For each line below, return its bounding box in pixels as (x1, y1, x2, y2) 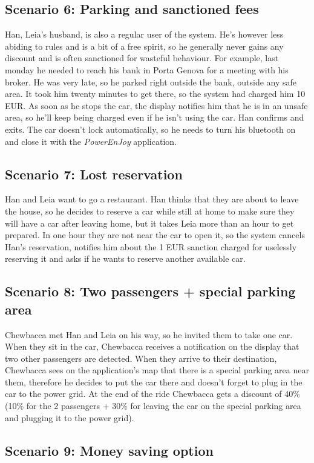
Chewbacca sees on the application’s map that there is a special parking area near (5, 364, 309, 376)
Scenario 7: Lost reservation (5, 164, 183, 183)
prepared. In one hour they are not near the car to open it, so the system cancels (5, 228, 305, 241)
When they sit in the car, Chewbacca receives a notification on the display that (5, 340, 299, 353)
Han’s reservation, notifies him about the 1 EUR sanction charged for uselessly (5, 240, 297, 253)
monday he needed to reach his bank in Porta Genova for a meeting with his (5, 63, 289, 76)
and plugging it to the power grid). (5, 411, 134, 424)
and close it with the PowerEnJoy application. (5, 135, 177, 147)
